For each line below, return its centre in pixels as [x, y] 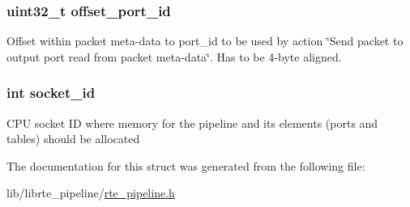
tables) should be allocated [73, 139]
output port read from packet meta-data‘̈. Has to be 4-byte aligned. [174, 56]
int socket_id [51, 93]
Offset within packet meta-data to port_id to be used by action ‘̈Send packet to [205, 41]
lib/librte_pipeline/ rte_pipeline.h [91, 193]
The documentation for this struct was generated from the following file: [186, 165]
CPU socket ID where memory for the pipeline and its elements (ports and [192, 123]
